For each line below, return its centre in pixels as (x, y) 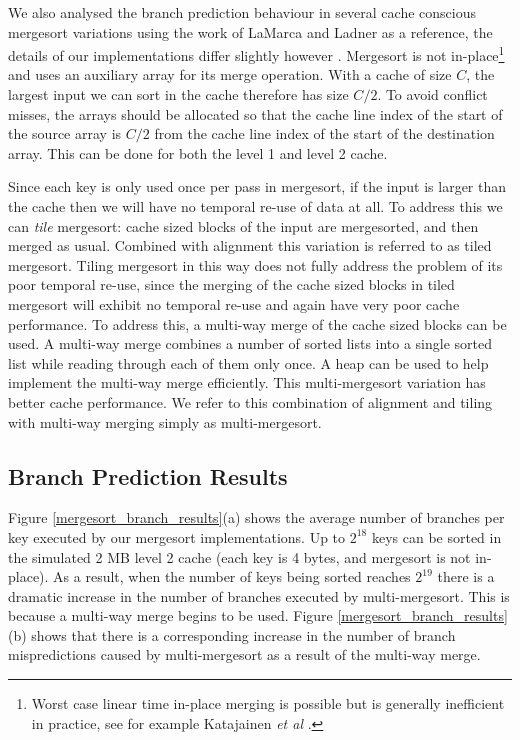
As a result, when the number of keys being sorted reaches (232, 576)
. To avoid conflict (432, 94)
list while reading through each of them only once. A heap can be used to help (248, 362)
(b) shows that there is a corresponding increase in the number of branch (232, 634)
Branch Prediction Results (148, 475)
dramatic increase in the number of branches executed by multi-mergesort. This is (259, 595)
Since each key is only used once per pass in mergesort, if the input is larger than (257, 186)
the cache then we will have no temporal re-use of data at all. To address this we (255, 206)
